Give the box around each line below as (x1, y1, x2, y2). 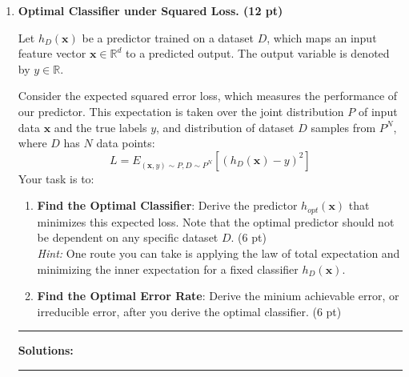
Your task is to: (18, 170, 94, 186)
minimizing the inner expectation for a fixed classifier (37, 260, 299, 277)
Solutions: (18, 342, 74, 359)
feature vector (18, 45, 86, 62)
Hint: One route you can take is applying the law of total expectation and (37, 244, 400, 261)
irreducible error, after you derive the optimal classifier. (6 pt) (37, 303, 342, 319)
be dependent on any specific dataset (37, 229, 219, 246)
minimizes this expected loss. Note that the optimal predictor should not (37, 213, 395, 230)
